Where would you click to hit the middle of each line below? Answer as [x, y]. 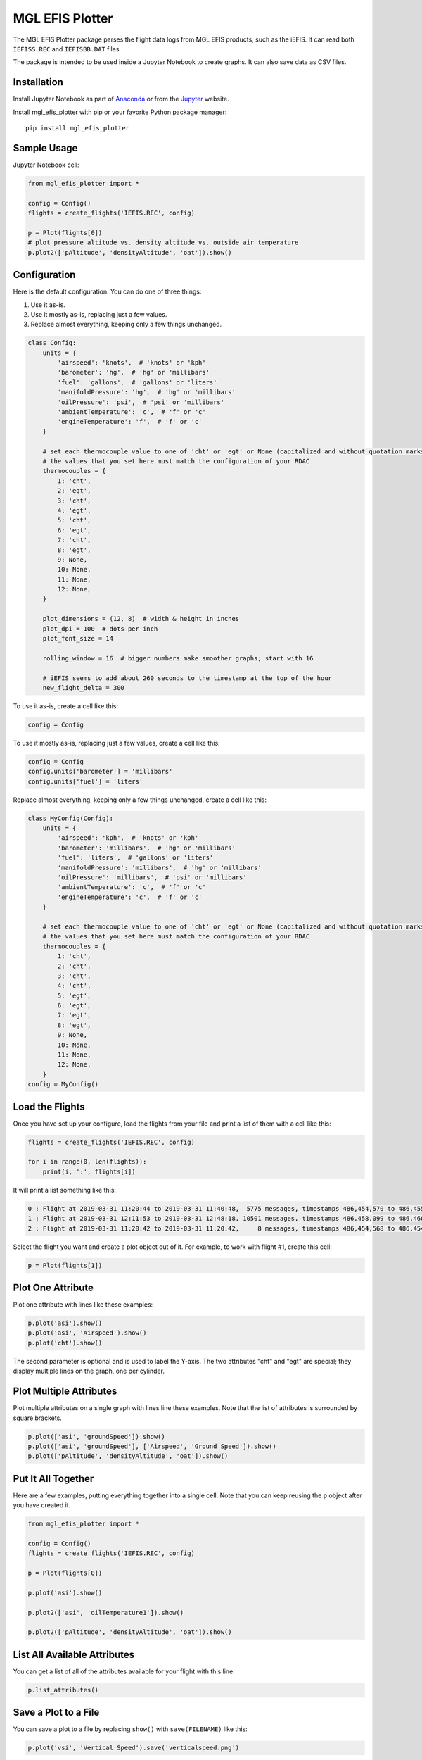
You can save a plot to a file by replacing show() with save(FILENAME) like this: [130, 1729]
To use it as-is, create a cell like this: [66, 706]
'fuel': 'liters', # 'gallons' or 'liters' [135, 858]
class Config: [52, 343]
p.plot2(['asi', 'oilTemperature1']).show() [106, 1613]
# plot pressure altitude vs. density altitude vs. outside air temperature [163, 243]
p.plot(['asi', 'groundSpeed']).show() [96, 1437]
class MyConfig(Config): [71, 818]
